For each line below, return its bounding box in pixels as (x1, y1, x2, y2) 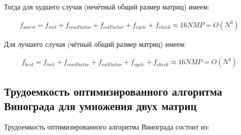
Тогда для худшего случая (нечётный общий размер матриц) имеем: (4, 1, 210, 11)
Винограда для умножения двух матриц (4, 98, 197, 114)
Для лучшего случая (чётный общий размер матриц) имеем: (4, 38, 186, 49)
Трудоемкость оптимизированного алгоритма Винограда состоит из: (4, 121, 210, 132)
